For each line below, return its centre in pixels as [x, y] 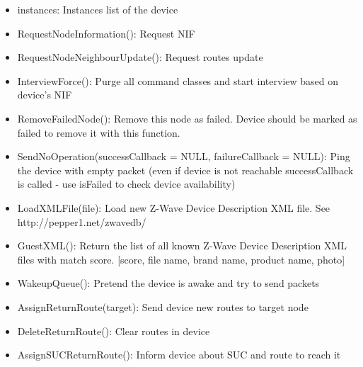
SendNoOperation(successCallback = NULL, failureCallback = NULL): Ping [184, 156]
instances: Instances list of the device [98, 9]
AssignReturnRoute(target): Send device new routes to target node [163, 306]
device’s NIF [45, 95]
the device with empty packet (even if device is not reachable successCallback [185, 170]
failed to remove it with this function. [99, 132]
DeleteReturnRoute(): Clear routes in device [114, 331]
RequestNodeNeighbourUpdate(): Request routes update [140, 57]
